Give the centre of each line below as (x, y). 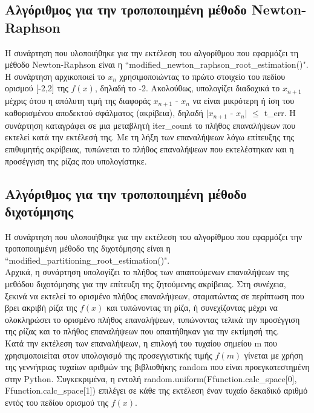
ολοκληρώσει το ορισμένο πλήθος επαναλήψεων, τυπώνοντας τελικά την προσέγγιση (152, 319)
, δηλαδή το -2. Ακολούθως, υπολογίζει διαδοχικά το (187, 88)
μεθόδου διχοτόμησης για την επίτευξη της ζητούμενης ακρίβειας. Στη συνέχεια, (146, 284)
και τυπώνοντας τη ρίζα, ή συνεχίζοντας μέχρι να (192, 307)
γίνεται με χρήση (273, 355)
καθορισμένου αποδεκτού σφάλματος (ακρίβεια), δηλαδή (104, 113)
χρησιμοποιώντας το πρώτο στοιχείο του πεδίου (202, 76)
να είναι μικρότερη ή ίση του (244, 100)
